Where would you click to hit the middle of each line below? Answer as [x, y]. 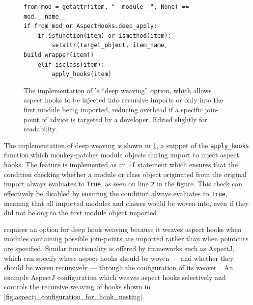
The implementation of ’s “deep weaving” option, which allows [118, 90]
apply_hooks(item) [82, 74]
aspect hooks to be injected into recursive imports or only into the [124, 100]
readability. [41, 129]
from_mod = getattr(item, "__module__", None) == [106, 7]
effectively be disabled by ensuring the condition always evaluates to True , [116, 193]
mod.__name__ [45, 16]
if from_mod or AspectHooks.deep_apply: [91, 26]
